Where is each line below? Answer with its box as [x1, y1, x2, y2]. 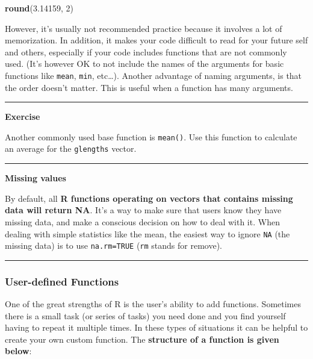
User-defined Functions [5, 273, 119, 289]
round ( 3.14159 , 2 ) [5, 2, 73, 14]
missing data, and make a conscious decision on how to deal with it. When [5, 215, 280, 228]
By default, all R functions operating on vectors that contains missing [5, 192, 293, 204]
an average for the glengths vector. [5, 142, 137, 155]
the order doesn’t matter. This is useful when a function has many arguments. [5, 81, 293, 93]
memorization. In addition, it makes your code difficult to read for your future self [5, 34, 308, 46]
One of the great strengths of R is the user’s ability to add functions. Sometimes [5, 298, 302, 310]
